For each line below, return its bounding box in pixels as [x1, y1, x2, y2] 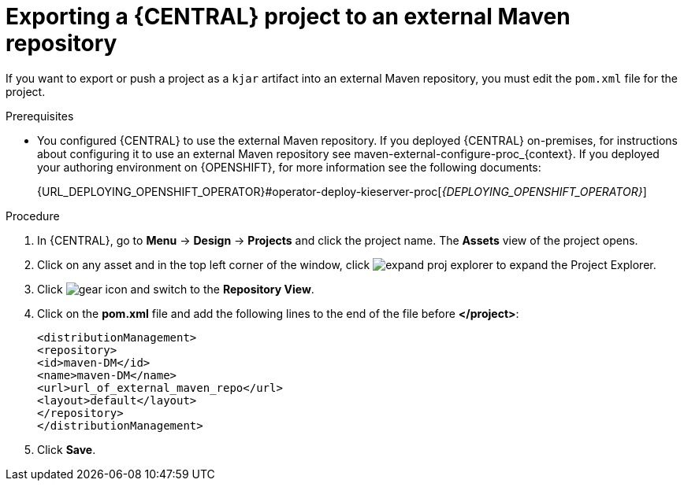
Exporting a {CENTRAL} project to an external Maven [6, 3, 571, 30]
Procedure [6, 208, 60, 223]
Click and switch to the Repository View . [37, 282, 314, 296]
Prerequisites [6, 109, 74, 123]
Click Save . [37, 442, 96, 456]
